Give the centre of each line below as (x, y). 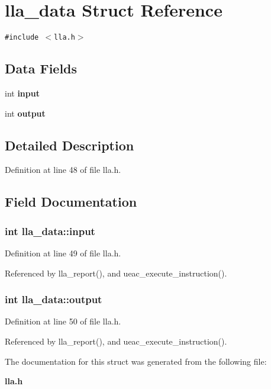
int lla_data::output (54, 299)
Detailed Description (70, 145)
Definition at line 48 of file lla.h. (63, 170)
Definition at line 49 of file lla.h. (63, 253)
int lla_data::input (50, 231)
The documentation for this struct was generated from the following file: (136, 361)
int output (25, 113)
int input (22, 93)
